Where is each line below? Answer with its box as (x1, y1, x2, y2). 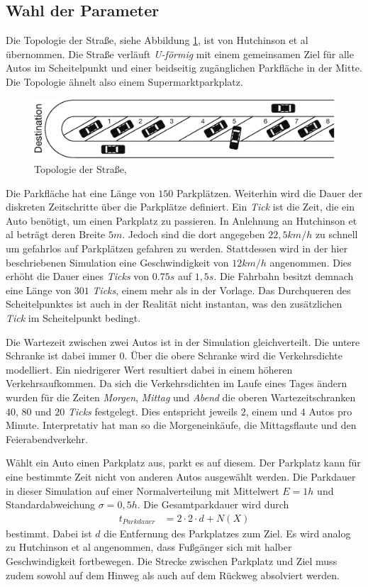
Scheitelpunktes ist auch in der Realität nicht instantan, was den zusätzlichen (6, 296, 342, 311)
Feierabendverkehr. (6, 431, 88, 446)
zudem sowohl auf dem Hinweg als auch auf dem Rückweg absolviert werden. (6, 567, 340, 582)
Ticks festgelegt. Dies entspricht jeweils (67, 403, 238, 418)
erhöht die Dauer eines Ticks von (6, 269, 150, 284)
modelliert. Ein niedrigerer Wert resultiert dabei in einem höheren (6, 362, 293, 376)
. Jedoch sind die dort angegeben (122, 227, 265, 242)
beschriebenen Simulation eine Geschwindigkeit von (6, 255, 229, 269)
